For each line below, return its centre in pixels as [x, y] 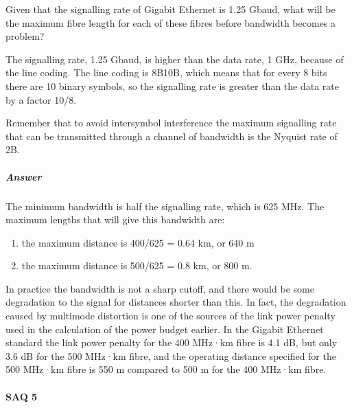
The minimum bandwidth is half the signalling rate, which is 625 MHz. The [165, 206]
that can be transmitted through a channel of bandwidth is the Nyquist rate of [172, 136]
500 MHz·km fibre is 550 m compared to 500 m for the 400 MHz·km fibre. [166, 369]
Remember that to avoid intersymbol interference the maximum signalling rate [171, 123]
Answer [24, 176]
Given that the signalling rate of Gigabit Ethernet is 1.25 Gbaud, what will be [171, 9]
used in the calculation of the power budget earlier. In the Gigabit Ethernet [165, 329]
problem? [25, 36]
